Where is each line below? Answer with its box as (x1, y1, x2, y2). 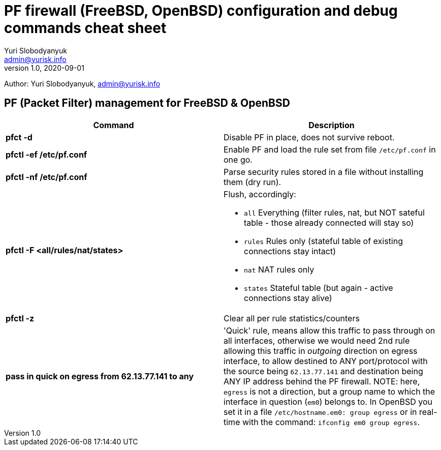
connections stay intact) (244, 246, 336, 256)
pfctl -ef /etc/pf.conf (6, 149, 87, 160)
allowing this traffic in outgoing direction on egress (224, 345, 418, 356)
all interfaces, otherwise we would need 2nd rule (224, 335, 410, 346)
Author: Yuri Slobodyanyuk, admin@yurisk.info (4, 79, 161, 88)
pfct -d (6, 132, 33, 142)
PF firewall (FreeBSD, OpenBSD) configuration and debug (4, 2, 398, 19)
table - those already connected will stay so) (244, 217, 414, 228)
